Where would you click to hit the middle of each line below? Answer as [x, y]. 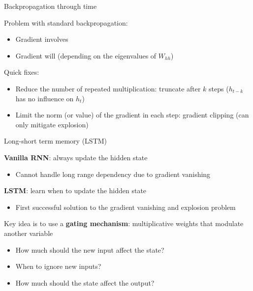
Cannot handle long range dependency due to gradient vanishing [113, 174]
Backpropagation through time [50, 6]
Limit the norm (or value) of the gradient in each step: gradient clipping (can [132, 115]
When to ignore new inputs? [58, 266]
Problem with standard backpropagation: [66, 22]
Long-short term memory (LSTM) [56, 141]
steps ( [219, 88]
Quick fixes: [22, 72]
